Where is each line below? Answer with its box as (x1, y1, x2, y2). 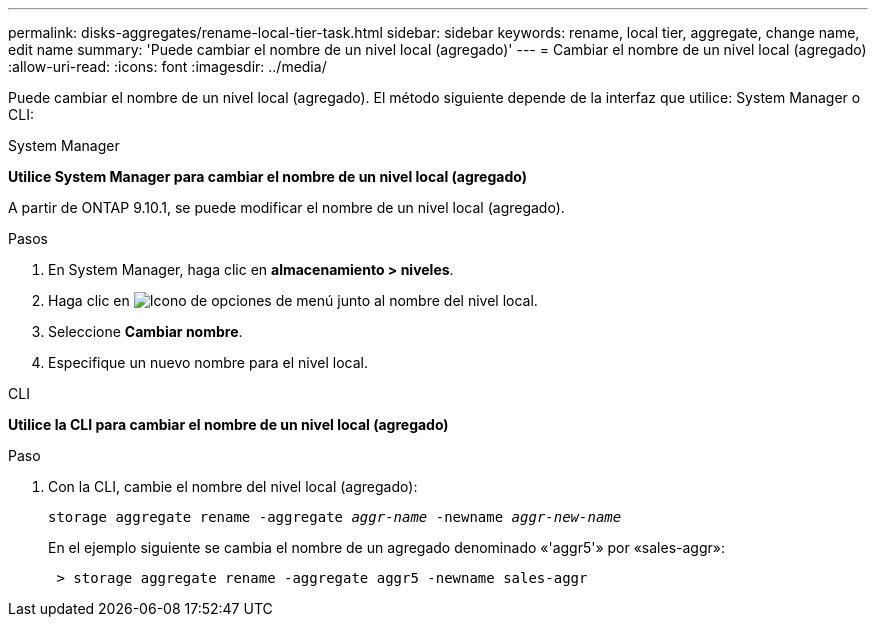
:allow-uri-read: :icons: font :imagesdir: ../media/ (8, 58, 327, 75)
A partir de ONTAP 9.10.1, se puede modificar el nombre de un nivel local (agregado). (8, 199, 565, 216)
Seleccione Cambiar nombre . (48, 323, 243, 340)
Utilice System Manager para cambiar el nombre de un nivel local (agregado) (8, 168, 527, 185)
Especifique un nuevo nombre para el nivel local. (48, 354, 369, 371)
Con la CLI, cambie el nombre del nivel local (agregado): (48, 478, 418, 495)
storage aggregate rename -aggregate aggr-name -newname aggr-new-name (48, 509, 622, 525)
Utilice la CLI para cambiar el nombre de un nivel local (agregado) (8, 416, 449, 433)
